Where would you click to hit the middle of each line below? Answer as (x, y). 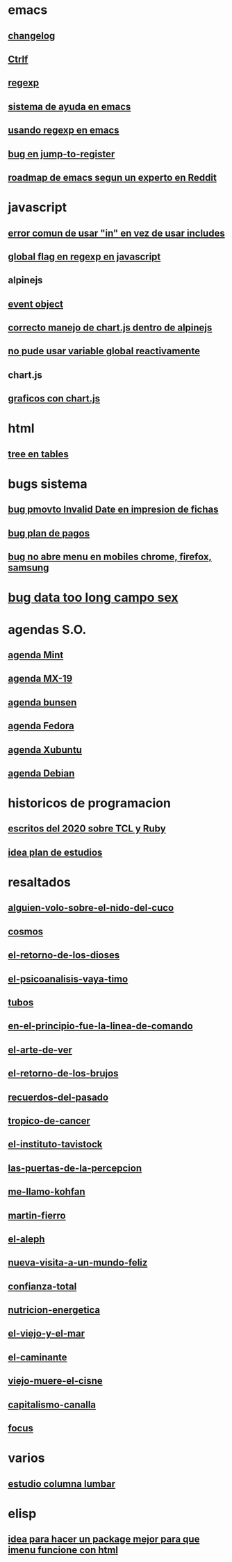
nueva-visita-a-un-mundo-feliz (78, 1262)
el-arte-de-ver (40, 1050)
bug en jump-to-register (61, 154)
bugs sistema (48, 484)
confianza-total (42, 1286)
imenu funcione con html (63, 1550)
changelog (32, 36)
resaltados (40, 883)
